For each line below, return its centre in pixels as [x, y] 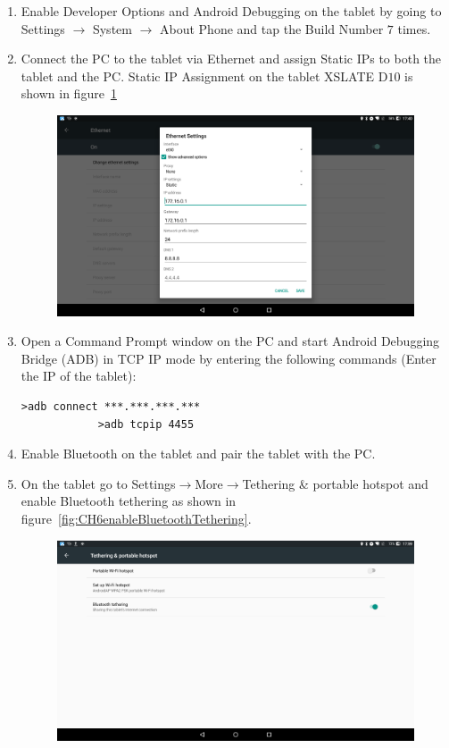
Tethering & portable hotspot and [335, 483]
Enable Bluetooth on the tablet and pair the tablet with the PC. [198, 454]
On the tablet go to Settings [98, 483]
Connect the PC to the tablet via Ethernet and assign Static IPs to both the [231, 59]
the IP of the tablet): [79, 376]
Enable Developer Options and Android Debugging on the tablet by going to [231, 11]
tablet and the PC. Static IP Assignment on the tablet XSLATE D [204, 76]
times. [414, 28]
